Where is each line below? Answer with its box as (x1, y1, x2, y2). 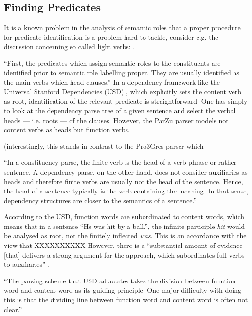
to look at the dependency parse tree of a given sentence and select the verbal (4, 105, 236, 115)
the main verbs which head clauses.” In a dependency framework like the (4, 77, 220, 87)
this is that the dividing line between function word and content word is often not (4, 295, 248, 305)
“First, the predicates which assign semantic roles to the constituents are (4, 57, 221, 68)
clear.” (4, 304, 22, 314)
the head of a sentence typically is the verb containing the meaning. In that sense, (4, 186, 249, 196)
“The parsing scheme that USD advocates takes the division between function (4, 275, 236, 285)
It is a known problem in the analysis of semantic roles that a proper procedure (4, 22, 241, 33)
